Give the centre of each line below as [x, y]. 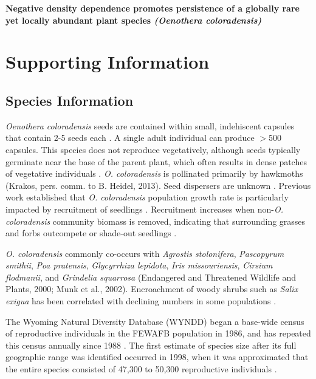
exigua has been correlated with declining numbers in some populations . [141, 301]
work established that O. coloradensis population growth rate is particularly [147, 197]
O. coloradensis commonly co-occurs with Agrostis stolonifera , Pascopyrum [145, 253]
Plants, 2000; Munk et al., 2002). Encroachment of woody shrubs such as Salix [152, 289]
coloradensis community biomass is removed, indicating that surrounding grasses [156, 221]
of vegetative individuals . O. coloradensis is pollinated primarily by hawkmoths [154, 173]
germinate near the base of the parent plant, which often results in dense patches [156, 161]
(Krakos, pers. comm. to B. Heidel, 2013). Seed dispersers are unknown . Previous [158, 185]
